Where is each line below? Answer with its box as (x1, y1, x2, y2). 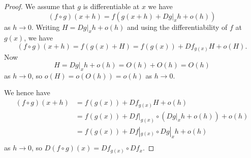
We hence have (4, 87, 50, 98)
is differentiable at (83, 1, 140, 11)
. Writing (32, 21, 60, 32)
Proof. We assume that (4, 1, 75, 11)
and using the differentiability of (127, 21, 228, 32)
